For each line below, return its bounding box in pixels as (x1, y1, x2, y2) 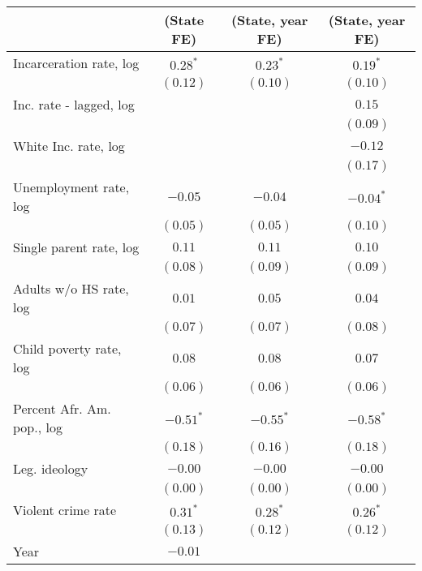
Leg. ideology (13, 459, 88, 478)
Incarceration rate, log (13, 54, 140, 72)
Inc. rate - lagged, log (13, 95, 135, 114)
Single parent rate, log (13, 238, 140, 256)
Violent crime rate (13, 500, 117, 519)
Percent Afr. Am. (13, 399, 111, 418)
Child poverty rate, (13, 339, 122, 358)
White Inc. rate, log (13, 136, 125, 155)
